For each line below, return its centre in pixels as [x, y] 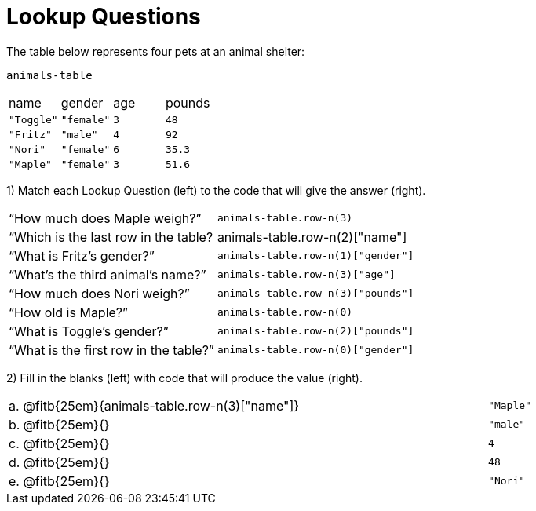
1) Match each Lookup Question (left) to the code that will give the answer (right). [216, 190]
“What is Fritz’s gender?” [82, 255]
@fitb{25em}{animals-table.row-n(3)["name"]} [161, 405]
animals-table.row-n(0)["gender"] [315, 350]
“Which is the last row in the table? [111, 237]
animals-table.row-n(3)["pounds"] [315, 294]
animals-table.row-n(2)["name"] [312, 237]
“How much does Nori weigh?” [99, 293]
